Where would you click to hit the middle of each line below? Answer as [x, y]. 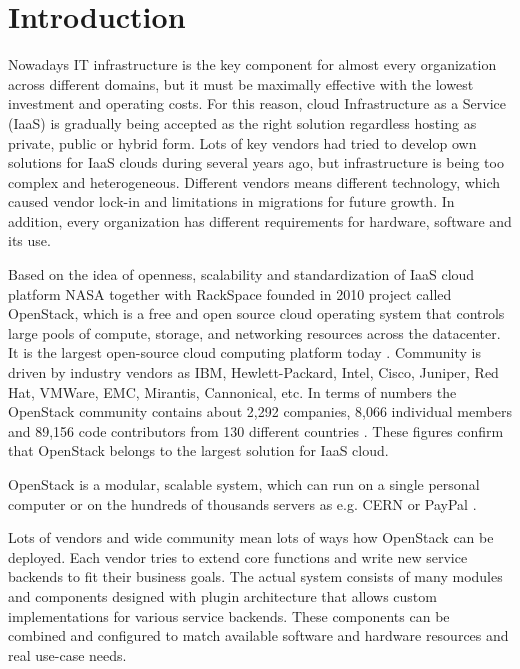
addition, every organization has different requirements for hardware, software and [260, 220]
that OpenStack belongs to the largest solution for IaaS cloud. [198, 450]
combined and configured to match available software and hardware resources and [258, 635]
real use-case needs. [67, 654]
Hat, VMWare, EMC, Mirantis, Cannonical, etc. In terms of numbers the [232, 391]
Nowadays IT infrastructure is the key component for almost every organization [252, 64]
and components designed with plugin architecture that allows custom [222, 595]
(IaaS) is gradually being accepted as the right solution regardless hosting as [242, 122]
